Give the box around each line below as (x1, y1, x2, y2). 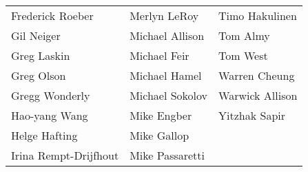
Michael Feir (130, 47, 189, 63)
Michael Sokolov (130, 87, 208, 103)
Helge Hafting (11, 127, 78, 143)
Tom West (218, 47, 268, 63)
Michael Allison (130, 28, 205, 43)
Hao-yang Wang (11, 107, 88, 123)
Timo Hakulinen (218, 8, 297, 23)
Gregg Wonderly (11, 87, 90, 103)
